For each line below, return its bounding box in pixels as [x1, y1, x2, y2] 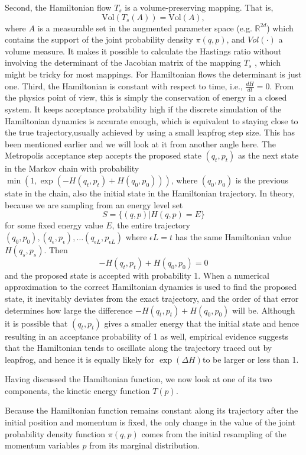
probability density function [5, 427, 106, 440]
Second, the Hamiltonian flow [5, 1, 112, 13]
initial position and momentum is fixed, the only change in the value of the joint [5, 416, 296, 428]
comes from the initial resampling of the [141, 427, 287, 440]
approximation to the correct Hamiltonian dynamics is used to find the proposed [5, 280, 297, 293]
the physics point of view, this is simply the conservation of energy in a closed [5, 91, 287, 104]
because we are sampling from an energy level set [5, 198, 183, 211]
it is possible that [5, 317, 68, 329]
